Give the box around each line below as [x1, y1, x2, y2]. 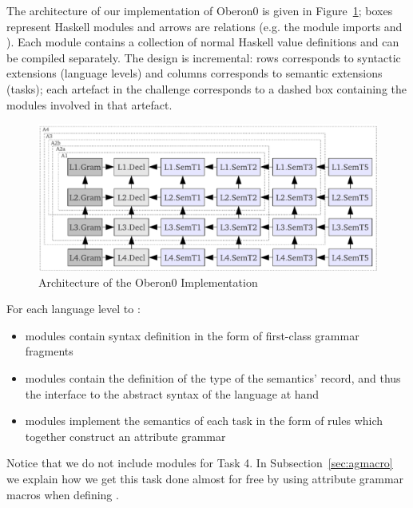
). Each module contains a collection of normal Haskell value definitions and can [6, 34, 399, 50]
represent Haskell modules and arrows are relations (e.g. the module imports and [6, 18, 403, 34]
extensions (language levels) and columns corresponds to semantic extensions [6, 65, 383, 81]
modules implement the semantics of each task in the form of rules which [25, 412, 383, 429]
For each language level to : [6, 300, 141, 317]
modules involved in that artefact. [6, 96, 173, 113]
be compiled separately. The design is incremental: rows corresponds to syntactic [6, 49, 401, 65]
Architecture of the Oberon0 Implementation [38, 273, 258, 290]
